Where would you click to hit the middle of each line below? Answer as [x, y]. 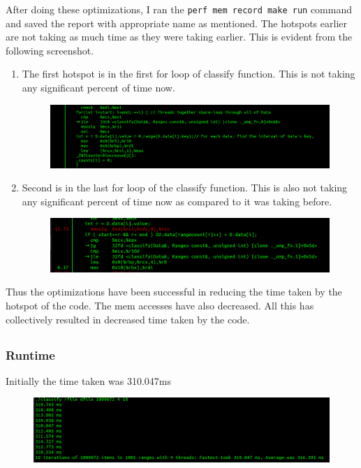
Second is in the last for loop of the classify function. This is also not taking [185, 188]
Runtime [30, 354]
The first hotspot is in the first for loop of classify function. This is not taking [189, 74]
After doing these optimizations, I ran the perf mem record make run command [179, 9]
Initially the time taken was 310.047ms [88, 380]
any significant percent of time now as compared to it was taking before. [177, 201]
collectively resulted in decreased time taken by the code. [128, 319]
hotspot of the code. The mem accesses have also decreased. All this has [160, 306]
